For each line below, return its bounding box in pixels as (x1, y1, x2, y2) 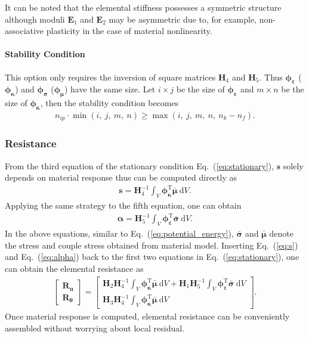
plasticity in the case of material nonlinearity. (46, 24, 212, 37)
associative (5, 24, 44, 37)
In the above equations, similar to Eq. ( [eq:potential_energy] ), (5, 227, 234, 240)
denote (269, 227, 293, 240)
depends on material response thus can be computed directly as (5, 171, 237, 184)
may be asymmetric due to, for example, (109, 13, 257, 25)
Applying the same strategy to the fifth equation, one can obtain (5, 199, 242, 212)
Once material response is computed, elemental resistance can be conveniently (5, 310, 290, 323)
